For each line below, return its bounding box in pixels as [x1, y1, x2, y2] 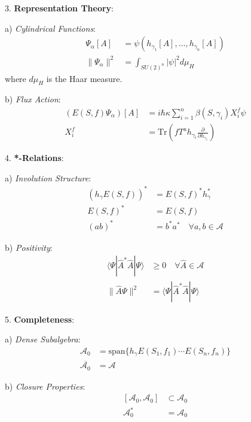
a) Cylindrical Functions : [5, 22, 96, 34]
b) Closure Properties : [5, 380, 85, 392]
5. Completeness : [5, 312, 75, 325]
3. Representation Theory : [5, 2, 114, 14]
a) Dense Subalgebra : [5, 333, 81, 345]
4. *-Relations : [5, 151, 64, 164]
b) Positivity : [5, 241, 53, 253]
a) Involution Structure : [5, 171, 91, 184]
